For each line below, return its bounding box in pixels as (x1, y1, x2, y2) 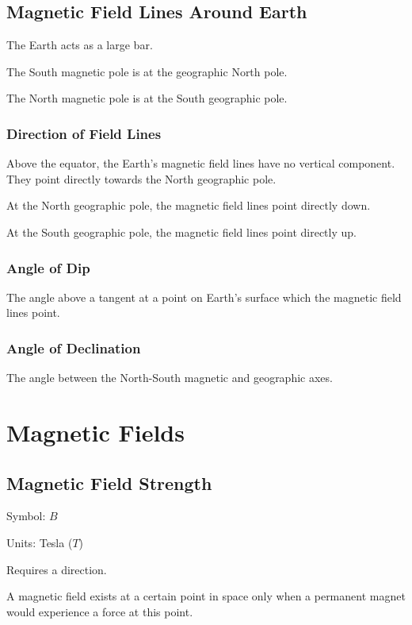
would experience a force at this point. (6, 603, 193, 619)
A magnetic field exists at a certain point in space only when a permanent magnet (6, 588, 406, 604)
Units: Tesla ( (6, 534, 73, 550)
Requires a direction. (6, 561, 107, 577)
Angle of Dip (6, 257, 90, 277)
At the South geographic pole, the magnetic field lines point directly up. (6, 223, 357, 240)
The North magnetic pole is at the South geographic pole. (6, 90, 288, 106)
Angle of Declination (6, 338, 141, 357)
